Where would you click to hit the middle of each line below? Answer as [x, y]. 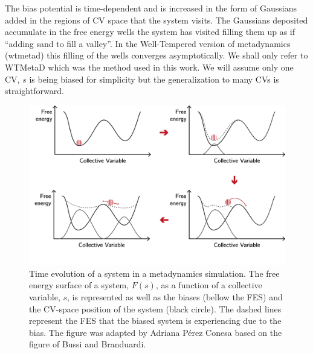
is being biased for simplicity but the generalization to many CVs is [154, 79]
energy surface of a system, [79, 285]
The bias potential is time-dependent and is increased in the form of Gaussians [151, 8]
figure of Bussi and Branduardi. [88, 344]
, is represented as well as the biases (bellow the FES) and [175, 296]
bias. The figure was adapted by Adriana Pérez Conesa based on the [156, 332]
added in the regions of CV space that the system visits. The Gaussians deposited [156, 20]
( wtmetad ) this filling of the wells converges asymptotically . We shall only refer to [156, 55]
